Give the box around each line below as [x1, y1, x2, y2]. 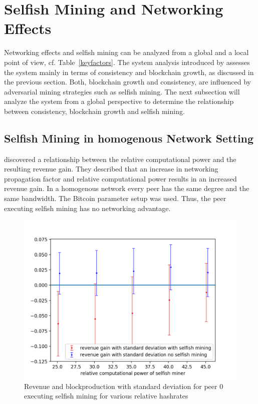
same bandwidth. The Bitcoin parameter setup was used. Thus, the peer [4, 193, 226, 203]
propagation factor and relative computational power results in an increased [4, 173, 237, 183]
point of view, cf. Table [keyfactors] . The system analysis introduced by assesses [4, 56, 250, 67]
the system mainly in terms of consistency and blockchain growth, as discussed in [4, 66, 254, 77]
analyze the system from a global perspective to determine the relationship [4, 96, 234, 106]
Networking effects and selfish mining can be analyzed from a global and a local [4, 47, 249, 57]
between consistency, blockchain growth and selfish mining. [4, 105, 185, 116]
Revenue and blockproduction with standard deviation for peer [24, 380, 217, 391]
